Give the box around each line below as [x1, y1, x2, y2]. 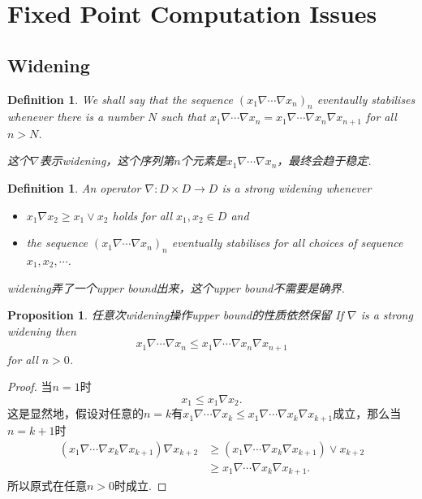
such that [161, 108, 206, 125]
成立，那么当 [333, 405, 402, 422]
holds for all [112, 206, 173, 223]
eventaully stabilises [316, 90, 416, 107]
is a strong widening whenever [222, 180, 372, 197]
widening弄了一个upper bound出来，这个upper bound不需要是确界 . [7, 279, 345, 296]
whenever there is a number [7, 108, 144, 125]
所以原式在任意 [7, 477, 87, 494]
